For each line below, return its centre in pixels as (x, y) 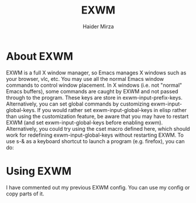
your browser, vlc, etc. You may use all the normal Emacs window (85, 79)
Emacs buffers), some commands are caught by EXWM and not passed (92, 91)
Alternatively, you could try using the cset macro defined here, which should (98, 128)
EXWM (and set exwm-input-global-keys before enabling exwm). (85, 122)
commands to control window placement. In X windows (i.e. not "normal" (94, 85)
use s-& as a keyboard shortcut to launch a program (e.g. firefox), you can (96, 141)
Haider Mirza (98, 26)
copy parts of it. (25, 194)
